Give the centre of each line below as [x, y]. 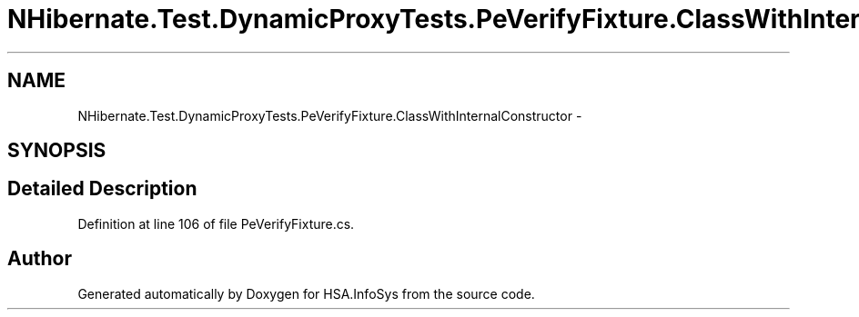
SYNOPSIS [57, 151]
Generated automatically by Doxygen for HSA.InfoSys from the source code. [306, 293]
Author [40, 259]
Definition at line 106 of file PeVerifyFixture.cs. [216, 223]
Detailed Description [102, 189]
